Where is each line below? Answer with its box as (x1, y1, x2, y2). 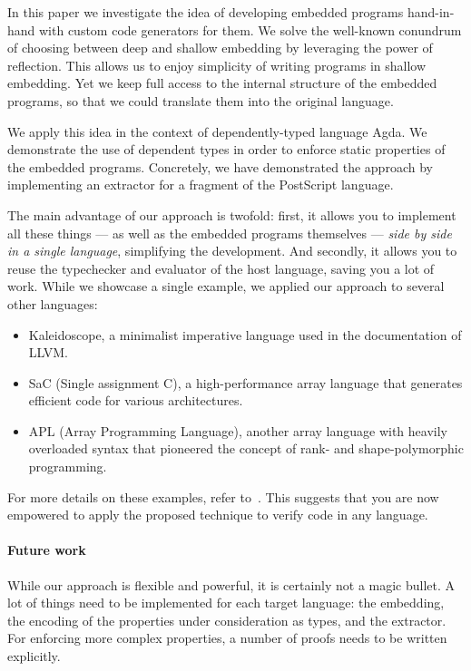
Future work (7, 540, 86, 559)
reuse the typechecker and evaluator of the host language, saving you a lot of (7, 258, 435, 277)
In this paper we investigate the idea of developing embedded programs (7, 3, 404, 21)
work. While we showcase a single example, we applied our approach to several (7, 277, 445, 296)
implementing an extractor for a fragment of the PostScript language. (7, 175, 394, 194)
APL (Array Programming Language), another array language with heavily (28, 421, 447, 440)
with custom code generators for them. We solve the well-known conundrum (39, 20, 462, 39)
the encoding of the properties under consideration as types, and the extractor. (7, 610, 446, 629)
